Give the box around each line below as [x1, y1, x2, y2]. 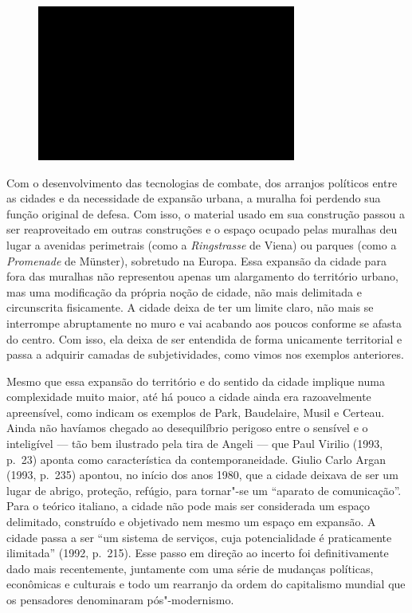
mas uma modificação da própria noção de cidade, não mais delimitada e [6, 283, 362, 300]
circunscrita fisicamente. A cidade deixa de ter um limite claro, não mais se [6, 299, 374, 316]
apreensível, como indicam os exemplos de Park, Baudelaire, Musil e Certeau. [6, 403, 385, 420]
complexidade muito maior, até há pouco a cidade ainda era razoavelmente [6, 388, 371, 405]
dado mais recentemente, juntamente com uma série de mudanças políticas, [6, 560, 374, 576]
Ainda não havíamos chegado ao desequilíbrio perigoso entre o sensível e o [6, 419, 368, 436]
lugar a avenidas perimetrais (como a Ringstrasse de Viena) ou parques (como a [6, 236, 397, 253]
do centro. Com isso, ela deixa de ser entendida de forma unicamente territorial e [6, 330, 402, 347]
